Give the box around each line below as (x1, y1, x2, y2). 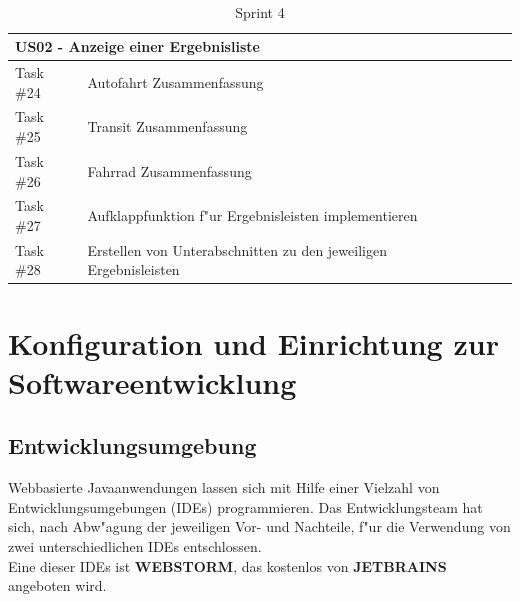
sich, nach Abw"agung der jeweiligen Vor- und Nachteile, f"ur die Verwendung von (8, 516, 511, 537)
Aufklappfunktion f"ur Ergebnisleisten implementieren (87, 205, 418, 226)
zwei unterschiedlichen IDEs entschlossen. (8, 536, 262, 557)
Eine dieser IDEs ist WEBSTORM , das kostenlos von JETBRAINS (8, 555, 447, 576)
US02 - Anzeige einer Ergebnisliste (15, 36, 260, 57)
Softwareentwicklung (8, 361, 297, 402)
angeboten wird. (8, 575, 107, 596)
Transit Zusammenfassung (87, 116, 248, 137)
